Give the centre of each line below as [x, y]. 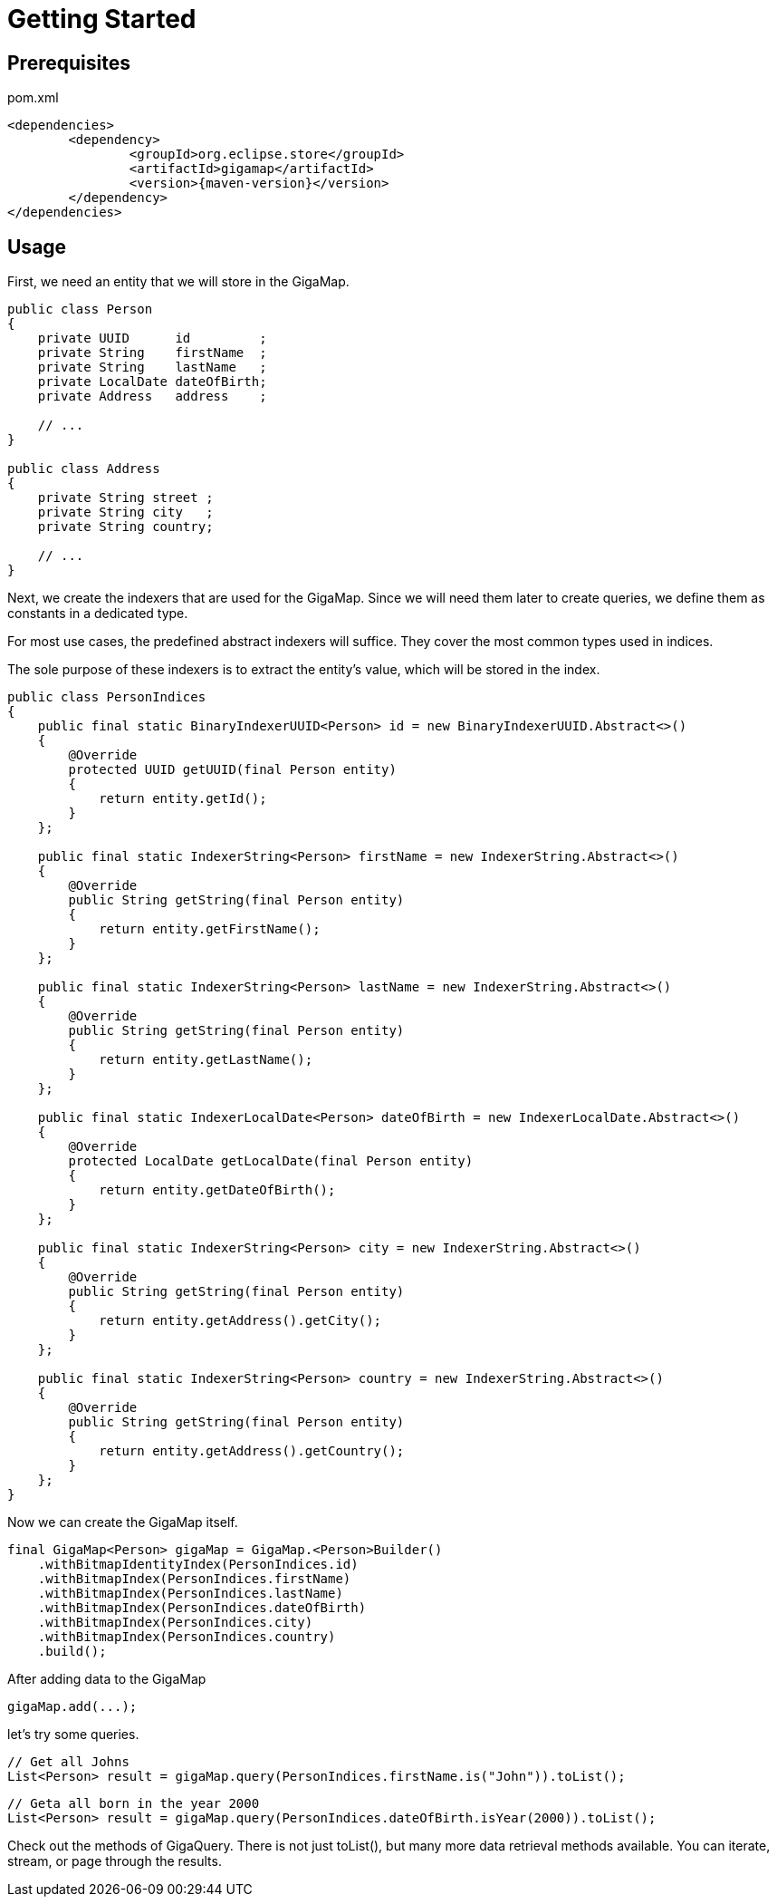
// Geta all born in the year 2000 [134, 1804]
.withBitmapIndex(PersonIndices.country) [187, 1637]
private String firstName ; [152, 353]
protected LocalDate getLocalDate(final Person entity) [271, 1161]
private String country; [125, 527]
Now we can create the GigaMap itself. [123, 1522]
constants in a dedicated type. [98, 614]
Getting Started [102, 19]
